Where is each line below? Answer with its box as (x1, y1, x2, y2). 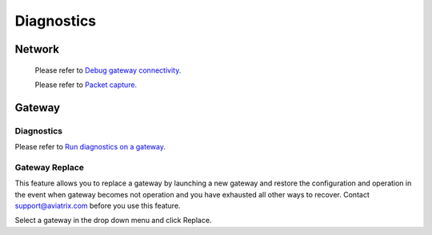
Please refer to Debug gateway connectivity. (34, 65, 182, 75)
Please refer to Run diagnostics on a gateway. (14, 142, 166, 152)
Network (14, 42, 60, 56)
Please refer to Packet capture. (34, 80, 138, 90)
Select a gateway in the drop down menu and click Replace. (14, 216, 212, 225)
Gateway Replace (14, 161, 84, 173)
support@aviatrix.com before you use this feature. (14, 201, 181, 211)
